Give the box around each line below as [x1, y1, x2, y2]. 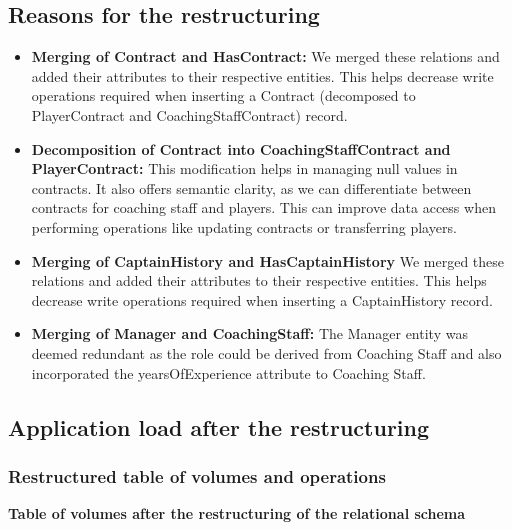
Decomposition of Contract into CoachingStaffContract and [31, 138, 451, 159]
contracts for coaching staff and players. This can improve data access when [31, 197, 496, 218]
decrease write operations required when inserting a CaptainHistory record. [31, 289, 493, 310]
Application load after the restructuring [8, 411, 430, 442]
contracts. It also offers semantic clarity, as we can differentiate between [31, 177, 472, 198]
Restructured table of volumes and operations [8, 463, 386, 488]
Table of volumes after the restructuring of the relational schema [8, 503, 466, 524]
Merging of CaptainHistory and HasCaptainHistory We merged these [31, 250, 505, 271]
